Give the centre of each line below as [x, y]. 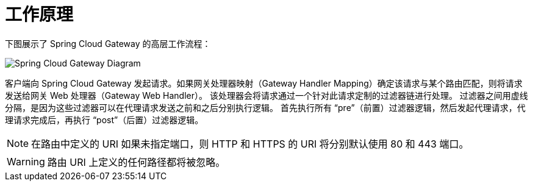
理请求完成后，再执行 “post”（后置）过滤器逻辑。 [104, 120]
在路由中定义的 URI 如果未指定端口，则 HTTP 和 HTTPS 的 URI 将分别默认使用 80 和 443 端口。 [250, 144]
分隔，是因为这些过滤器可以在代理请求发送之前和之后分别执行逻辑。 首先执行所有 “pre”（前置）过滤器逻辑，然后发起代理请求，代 [265, 107]
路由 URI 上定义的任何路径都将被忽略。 [136, 162]
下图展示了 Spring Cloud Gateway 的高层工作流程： [108, 43]
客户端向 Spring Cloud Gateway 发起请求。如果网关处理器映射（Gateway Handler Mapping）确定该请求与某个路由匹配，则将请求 [264, 83]
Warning [26, 161]
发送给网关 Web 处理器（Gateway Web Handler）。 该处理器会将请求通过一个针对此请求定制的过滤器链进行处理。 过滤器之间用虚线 [266, 95]
